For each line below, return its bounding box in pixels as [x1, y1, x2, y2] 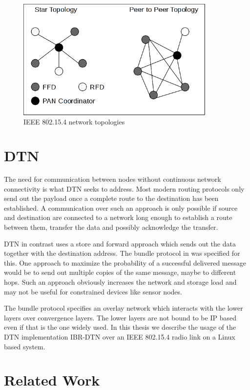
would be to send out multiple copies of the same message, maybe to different [4, 267, 236, 277]
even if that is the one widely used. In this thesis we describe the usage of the [4, 322, 236, 332]
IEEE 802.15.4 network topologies [23, 117, 125, 127]
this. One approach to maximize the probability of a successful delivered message [4, 257, 246, 268]
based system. [4, 341, 45, 351]
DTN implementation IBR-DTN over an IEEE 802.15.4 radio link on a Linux [4, 331, 235, 341]
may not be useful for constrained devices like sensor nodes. [4, 286, 182, 296]
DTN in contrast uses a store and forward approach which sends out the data [4, 238, 236, 248]
